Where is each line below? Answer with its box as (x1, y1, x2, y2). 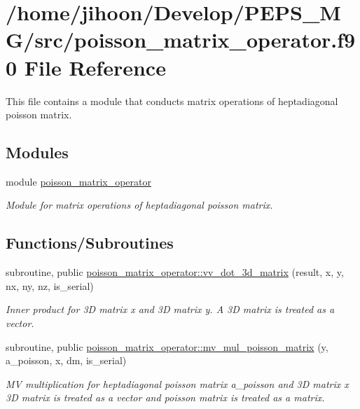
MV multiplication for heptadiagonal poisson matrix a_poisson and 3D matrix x (6, 376, 349, 391)
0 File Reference (6, 53, 166, 81)
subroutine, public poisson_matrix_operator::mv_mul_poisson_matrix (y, (6, 339, 328, 354)
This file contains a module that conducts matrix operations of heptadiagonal (6, 93, 338, 108)
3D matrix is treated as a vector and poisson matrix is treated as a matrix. (6, 390, 325, 405)
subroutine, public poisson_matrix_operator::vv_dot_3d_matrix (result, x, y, (6, 265, 344, 279)
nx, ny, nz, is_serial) (6, 278, 94, 293)
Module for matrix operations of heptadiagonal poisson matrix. (6, 197, 273, 212)
